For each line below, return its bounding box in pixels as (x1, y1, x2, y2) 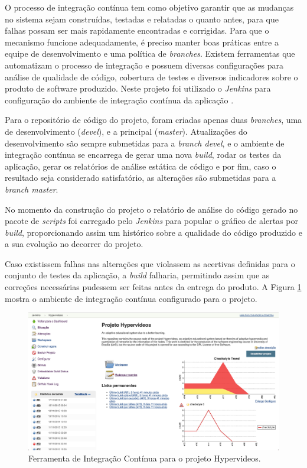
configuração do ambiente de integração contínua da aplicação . (5, 93, 234, 106)
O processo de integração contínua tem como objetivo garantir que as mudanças (5, 1, 294, 13)
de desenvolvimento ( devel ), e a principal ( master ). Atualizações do (5, 125, 247, 137)
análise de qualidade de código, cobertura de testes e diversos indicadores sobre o (5, 70, 298, 83)
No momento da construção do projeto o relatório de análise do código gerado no (5, 203, 298, 215)
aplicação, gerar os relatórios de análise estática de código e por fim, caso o (5, 160, 276, 172)
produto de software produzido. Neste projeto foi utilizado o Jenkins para (5, 82, 271, 95)
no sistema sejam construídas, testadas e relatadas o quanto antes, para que (5, 12, 279, 25)
